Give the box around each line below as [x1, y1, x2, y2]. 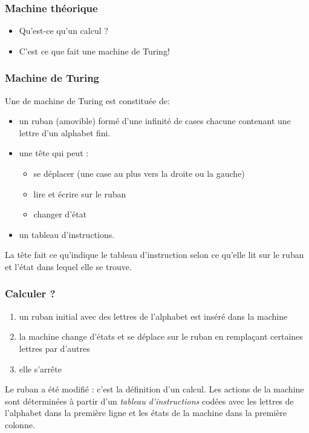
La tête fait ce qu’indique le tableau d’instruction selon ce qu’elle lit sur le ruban [5, 248, 304, 261]
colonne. [5, 418, 35, 431]
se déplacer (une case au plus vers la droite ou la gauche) [33, 167, 245, 179]
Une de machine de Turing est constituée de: [5, 94, 170, 107]
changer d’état [33, 208, 87, 220]
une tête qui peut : [19, 147, 89, 159]
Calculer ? [5, 286, 56, 301]
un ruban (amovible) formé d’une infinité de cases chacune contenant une [19, 114, 291, 127]
